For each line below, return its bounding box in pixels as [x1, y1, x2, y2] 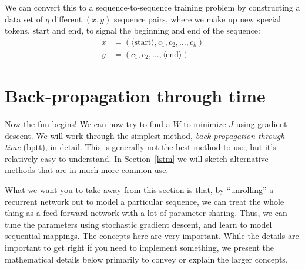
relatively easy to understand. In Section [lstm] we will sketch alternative [5, 152, 269, 164]
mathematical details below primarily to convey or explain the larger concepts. [5, 253, 288, 265]
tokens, [5, 24, 30, 36]
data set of [5, 12, 43, 25]
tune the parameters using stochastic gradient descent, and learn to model [5, 218, 272, 230]
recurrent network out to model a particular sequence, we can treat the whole [5, 195, 284, 207]
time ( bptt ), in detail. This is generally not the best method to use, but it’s [5, 141, 276, 153]
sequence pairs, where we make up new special [114, 12, 281, 25]
